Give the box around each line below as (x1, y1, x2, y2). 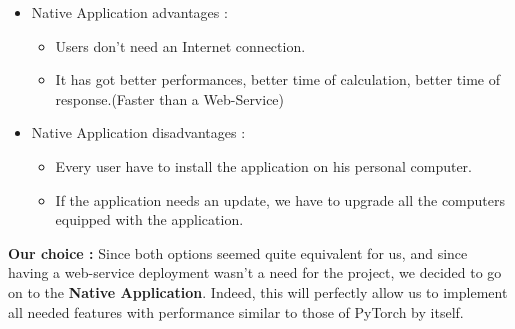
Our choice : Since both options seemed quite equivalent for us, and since (8, 242, 468, 263)
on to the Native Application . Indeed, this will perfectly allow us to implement (8, 281, 508, 302)
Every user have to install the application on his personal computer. (55, 155, 472, 176)
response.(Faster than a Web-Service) (55, 88, 285, 109)
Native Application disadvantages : (31, 122, 246, 143)
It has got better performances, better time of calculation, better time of (55, 69, 501, 90)
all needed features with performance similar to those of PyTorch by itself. (8, 301, 464, 322)
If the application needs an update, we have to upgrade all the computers (55, 189, 505, 210)
